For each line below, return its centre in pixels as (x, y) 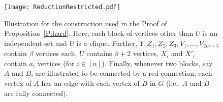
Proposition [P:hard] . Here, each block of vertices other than (99, 33)
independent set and (36, 43)
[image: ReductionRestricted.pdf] (62, 7)
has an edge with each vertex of (90, 83)
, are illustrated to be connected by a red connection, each (122, 73)
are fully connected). (36, 93)
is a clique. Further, (107, 43)
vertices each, (56, 53)
